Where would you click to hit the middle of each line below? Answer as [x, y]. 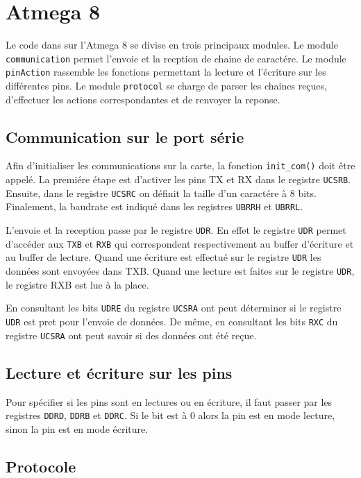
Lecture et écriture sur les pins [119, 372]
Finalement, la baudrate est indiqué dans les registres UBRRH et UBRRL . [154, 206]
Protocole [41, 466]
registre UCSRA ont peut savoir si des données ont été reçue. [131, 335]
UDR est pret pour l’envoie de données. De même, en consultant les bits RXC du [172, 321]
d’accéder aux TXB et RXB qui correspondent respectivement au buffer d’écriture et [180, 243]
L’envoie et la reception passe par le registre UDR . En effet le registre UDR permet [176, 230]
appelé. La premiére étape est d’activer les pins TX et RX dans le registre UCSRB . [178, 179]
